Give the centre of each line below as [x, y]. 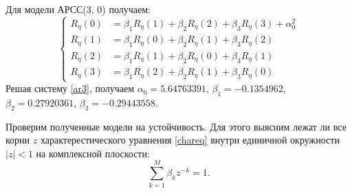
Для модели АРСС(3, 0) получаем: [78, 9]
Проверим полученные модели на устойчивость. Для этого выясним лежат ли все [176, 126]
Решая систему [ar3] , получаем [70, 88]
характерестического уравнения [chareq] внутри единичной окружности [190, 140]
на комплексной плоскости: [93, 153]
